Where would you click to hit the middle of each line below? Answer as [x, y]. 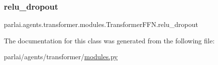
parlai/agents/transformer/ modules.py [61, 57]
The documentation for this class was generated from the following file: [109, 40]
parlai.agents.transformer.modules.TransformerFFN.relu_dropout [101, 24]
